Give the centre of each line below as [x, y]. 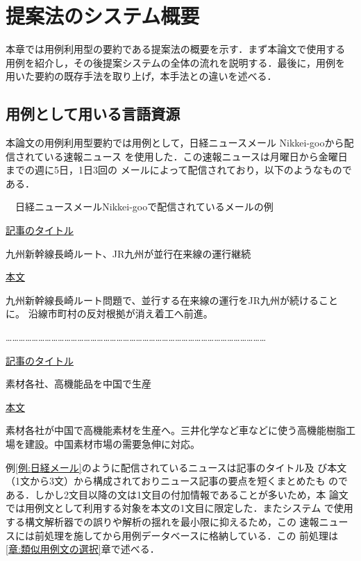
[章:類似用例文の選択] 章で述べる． [83, 549]
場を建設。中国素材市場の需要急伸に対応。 [103, 444]
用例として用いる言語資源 [93, 114]
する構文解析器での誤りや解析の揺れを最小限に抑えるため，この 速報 [162, 521]
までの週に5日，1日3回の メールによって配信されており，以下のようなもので [179, 170]
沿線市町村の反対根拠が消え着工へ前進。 [120, 313]
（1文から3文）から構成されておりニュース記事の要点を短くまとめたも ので [177, 481]
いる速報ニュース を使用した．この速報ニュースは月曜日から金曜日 [196, 156]
